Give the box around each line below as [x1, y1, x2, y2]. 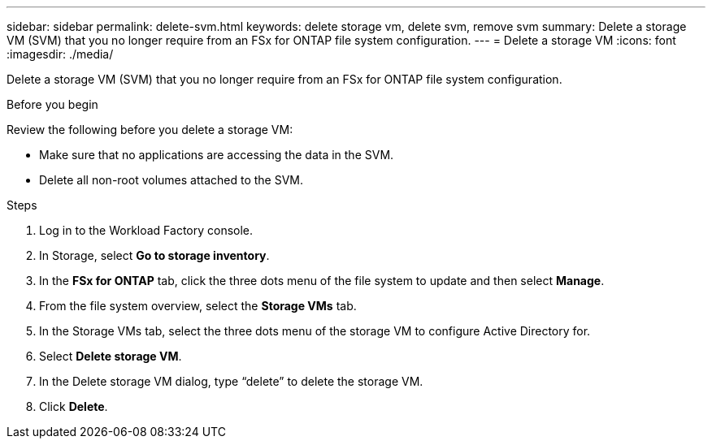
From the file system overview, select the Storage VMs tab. [39, 299, 357, 313]
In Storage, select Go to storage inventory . [39, 248, 270, 262]
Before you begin [7, 97, 98, 111]
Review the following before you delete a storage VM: [7, 123, 293, 136]
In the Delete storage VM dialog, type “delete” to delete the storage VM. [39, 374, 423, 388]
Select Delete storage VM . [39, 349, 182, 363]
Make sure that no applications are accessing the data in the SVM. [39, 148, 394, 162]
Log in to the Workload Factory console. [39, 223, 254, 237]
